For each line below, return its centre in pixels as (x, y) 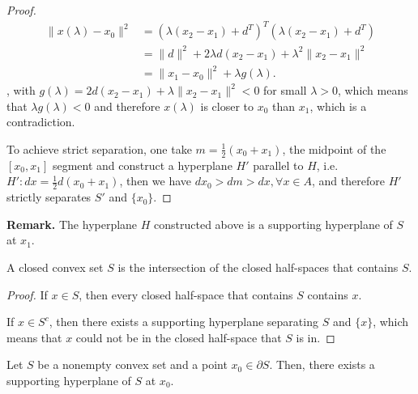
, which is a (338, 106)
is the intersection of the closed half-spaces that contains (258, 267)
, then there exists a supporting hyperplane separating (183, 322)
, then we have (156, 181)
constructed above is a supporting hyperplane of (273, 224)
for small (285, 90)
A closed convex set (55, 267)
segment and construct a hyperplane (142, 165)
